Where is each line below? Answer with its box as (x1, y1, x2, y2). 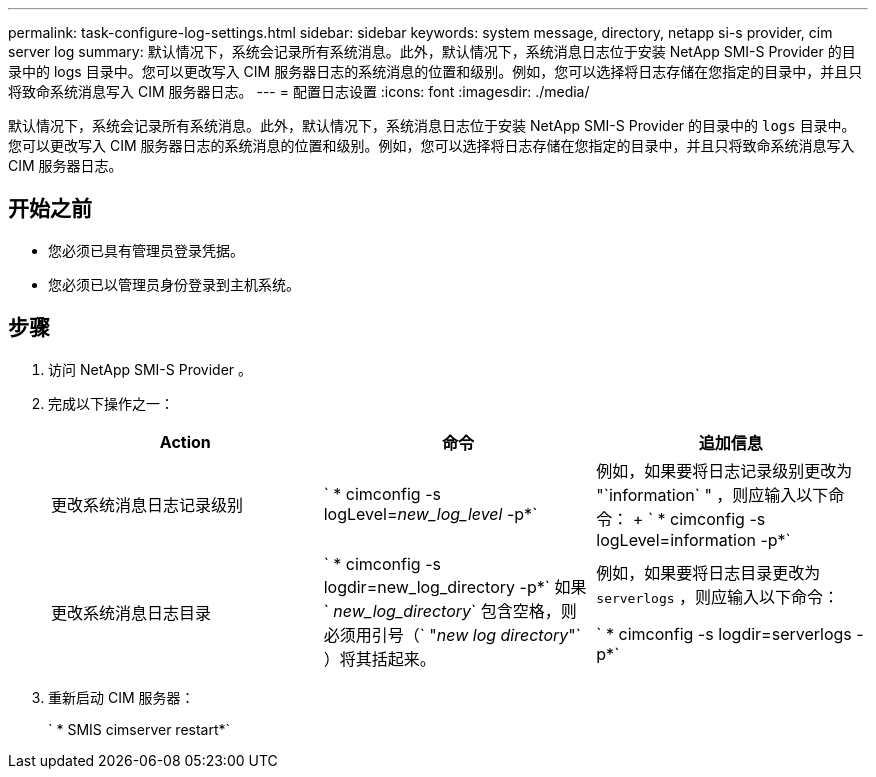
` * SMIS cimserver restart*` (48, 720, 231, 738)
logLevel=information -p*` (596, 529, 791, 550)
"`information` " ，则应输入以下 (596, 484, 829, 505)
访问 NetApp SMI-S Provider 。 (48, 360, 253, 378)
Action (159, 431, 211, 452)
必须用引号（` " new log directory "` (323, 624, 581, 645)
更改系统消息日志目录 (51, 602, 212, 623)
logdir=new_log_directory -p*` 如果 (323, 576, 587, 597)
